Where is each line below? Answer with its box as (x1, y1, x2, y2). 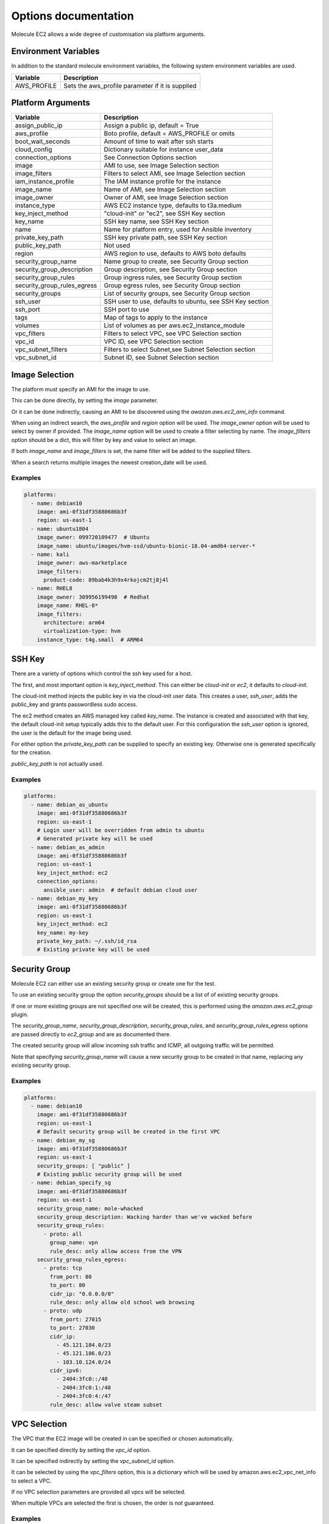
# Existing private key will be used (37, 946, 150, 953)
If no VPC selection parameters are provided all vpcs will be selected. (11, 1488, 186, 1496)
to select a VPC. (11, 1477, 52, 1484)
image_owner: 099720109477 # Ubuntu (37, 534, 150, 541)
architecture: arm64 (43, 619, 105, 626)
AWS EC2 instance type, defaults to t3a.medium (104, 201, 242, 210)
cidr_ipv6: (49, 1367, 82, 1374)
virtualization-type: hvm (43, 628, 121, 635)
